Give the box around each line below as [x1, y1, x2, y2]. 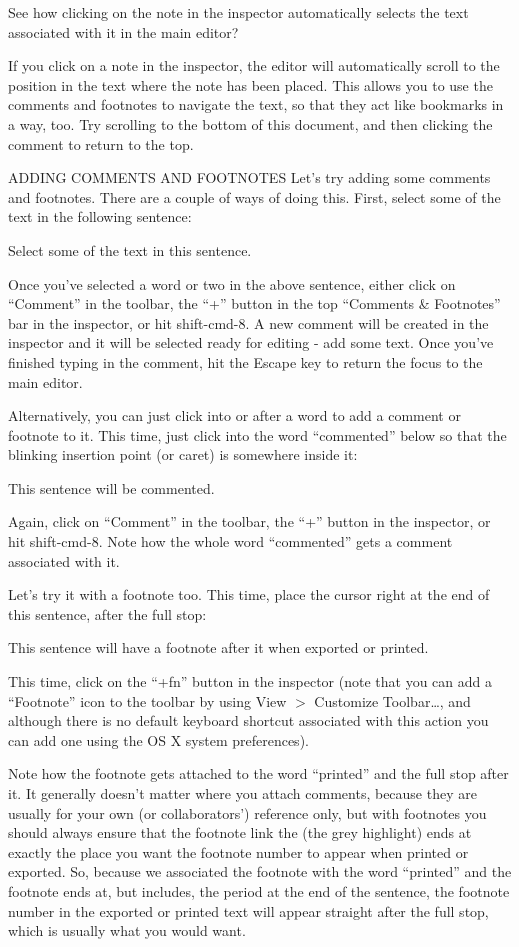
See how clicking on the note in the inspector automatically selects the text [8, 2, 469, 22]
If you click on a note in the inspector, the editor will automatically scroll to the [8, 55, 500, 76]
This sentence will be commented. [8, 477, 215, 498]
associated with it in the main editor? [8, 21, 239, 42]
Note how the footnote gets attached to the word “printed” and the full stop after [8, 763, 509, 784]
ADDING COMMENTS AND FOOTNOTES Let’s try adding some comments [8, 167, 491, 188]
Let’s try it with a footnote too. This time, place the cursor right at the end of [8, 584, 490, 605]
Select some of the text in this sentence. [8, 239, 252, 260]
